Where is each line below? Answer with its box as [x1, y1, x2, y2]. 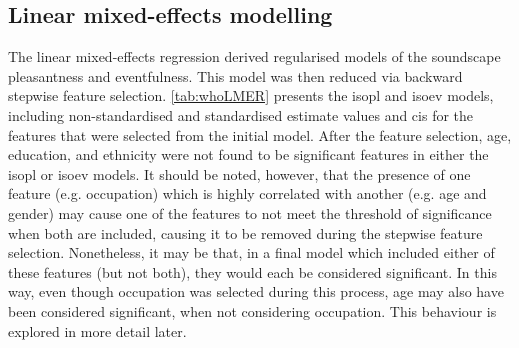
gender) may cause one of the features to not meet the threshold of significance [8, 202, 492, 223]
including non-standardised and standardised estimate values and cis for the [8, 104, 474, 125]
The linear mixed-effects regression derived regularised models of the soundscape [8, 46, 501, 67]
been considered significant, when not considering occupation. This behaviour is [8, 300, 497, 321]
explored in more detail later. [8, 320, 187, 341]
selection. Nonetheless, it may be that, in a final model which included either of [8, 242, 495, 263]
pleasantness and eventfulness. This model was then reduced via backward [8, 65, 463, 86]
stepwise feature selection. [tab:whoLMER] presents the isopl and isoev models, [8, 85, 494, 106]
